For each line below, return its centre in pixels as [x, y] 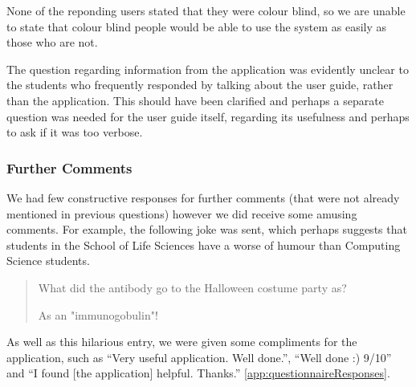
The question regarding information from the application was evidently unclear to [208, 69]
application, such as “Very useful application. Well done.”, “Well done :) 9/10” [199, 357]
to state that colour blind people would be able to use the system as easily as [197, 26]
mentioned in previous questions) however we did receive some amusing [182, 213]
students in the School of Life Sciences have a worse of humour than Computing [204, 244]
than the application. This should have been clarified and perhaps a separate [195, 100]
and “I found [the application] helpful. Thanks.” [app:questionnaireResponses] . [198, 373]
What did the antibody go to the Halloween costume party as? [192, 287]
